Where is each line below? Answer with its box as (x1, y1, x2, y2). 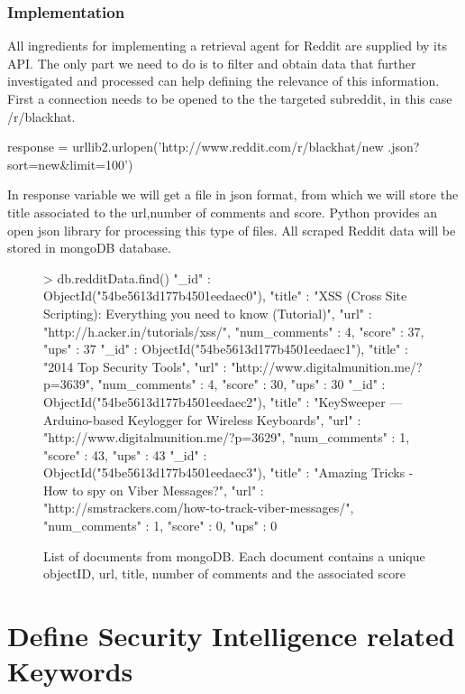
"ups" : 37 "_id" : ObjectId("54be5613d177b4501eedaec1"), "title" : (43, 339, 408, 358)
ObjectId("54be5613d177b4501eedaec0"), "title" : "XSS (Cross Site (43, 286, 407, 305)
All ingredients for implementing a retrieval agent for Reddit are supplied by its (7, 36, 447, 55)
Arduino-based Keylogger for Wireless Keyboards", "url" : (43, 410, 361, 429)
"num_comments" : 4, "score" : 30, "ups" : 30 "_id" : (97, 375, 386, 393)
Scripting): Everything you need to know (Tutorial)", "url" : (43, 303, 372, 322)
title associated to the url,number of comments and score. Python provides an (7, 202, 438, 221)
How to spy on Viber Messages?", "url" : (43, 480, 264, 499)
